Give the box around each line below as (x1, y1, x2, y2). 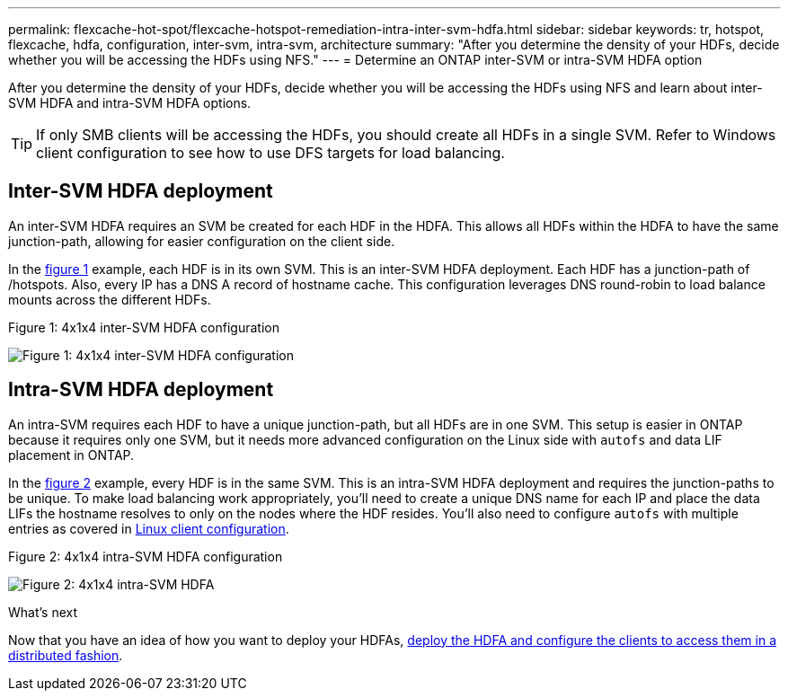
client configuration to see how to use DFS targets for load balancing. (36, 144, 505, 162)
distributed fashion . (8, 647, 123, 663)
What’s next (8, 604, 78, 620)
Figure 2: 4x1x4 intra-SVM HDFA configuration (8, 548, 283, 564)
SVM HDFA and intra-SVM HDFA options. (8, 95, 252, 110)
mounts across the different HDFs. (8, 291, 211, 307)
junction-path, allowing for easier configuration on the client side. (8, 233, 395, 249)
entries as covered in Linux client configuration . (8, 520, 289, 536)
